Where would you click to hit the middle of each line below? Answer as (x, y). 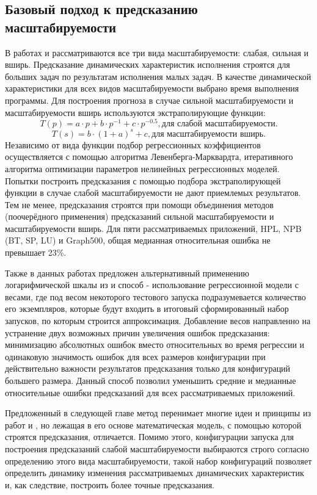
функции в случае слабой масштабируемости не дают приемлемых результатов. (153, 193)
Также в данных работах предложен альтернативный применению (127, 273)
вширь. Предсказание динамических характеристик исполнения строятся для (148, 64)
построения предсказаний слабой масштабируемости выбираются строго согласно (157, 448)
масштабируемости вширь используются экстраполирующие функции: (135, 112)
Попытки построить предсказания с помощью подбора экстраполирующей (143, 180)
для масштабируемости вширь (208, 134)
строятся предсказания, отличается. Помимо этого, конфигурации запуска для (149, 437)
